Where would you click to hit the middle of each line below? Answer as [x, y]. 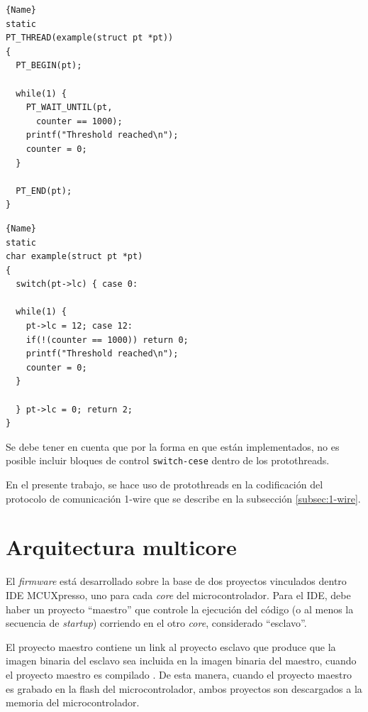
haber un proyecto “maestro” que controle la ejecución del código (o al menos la [180, 609]
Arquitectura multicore [121, 547]
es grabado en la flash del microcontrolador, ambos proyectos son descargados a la [184, 688]
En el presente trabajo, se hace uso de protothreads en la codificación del [165, 484]
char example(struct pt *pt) [74, 257]
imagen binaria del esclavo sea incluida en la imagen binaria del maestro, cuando [181, 661]
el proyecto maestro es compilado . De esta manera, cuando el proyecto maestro [179, 674]
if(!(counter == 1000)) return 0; [107, 340]
